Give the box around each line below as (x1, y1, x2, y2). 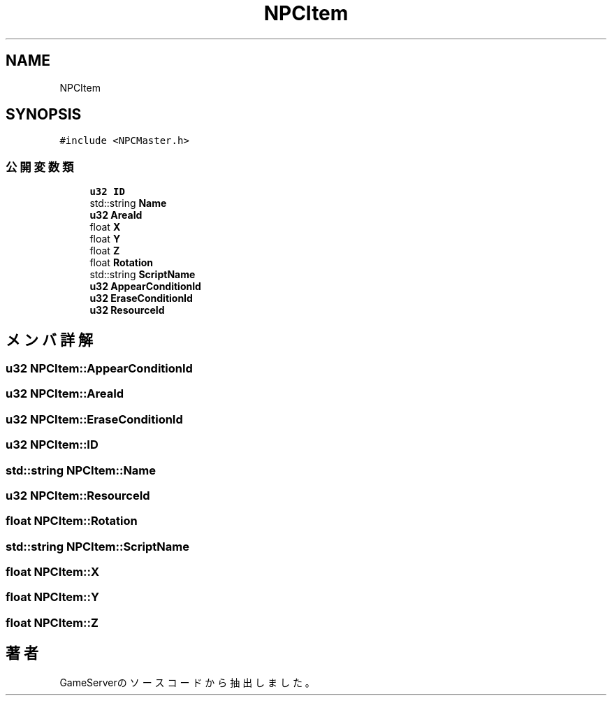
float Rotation (89, 256, 154, 269)
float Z (89, 245, 120, 257)
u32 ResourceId (89, 304, 165, 317)
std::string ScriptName (89, 268, 196, 281)
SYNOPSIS (6, 106, 82, 124)
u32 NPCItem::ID (6, 438, 99, 452)
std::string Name (89, 197, 167, 210)
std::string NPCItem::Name (6, 463, 156, 477)
